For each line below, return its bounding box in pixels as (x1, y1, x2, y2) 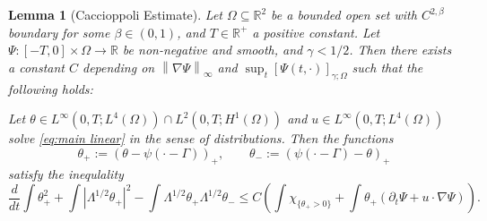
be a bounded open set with (271, 5, 417, 23)
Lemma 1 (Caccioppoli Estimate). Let (8, 5, 222, 23)
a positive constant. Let (252, 22, 380, 41)
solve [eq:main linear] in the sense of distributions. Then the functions (8, 129, 394, 148)
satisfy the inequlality (8, 164, 124, 183)
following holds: (8, 79, 93, 98)
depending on (83, 57, 155, 76)
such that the (352, 57, 423, 76)
